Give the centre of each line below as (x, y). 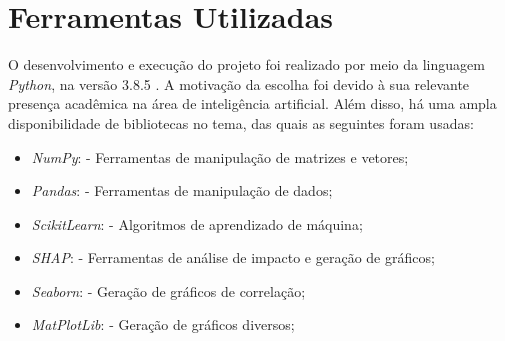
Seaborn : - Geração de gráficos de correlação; (168, 290)
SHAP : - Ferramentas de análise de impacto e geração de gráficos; (233, 257)
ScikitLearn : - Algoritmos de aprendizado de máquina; (197, 223)
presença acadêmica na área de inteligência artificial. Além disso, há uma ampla (252, 103)
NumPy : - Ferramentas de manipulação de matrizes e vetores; (220, 156)
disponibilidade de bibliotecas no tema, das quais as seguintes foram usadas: (241, 122)
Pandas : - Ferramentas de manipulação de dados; (182, 190)
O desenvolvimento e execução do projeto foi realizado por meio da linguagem (246, 64)
